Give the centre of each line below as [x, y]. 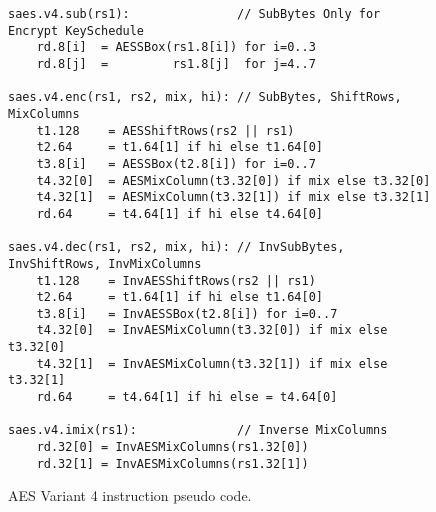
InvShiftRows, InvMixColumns [105, 263]
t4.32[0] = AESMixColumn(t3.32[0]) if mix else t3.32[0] [233, 180]
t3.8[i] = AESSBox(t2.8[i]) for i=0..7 [176, 163]
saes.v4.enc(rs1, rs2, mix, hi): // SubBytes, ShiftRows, [205, 97]
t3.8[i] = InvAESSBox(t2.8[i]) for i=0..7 [187, 313]
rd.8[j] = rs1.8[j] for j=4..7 [176, 63]
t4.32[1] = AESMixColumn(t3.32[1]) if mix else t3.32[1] [233, 197]
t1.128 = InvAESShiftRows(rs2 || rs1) [176, 280]
